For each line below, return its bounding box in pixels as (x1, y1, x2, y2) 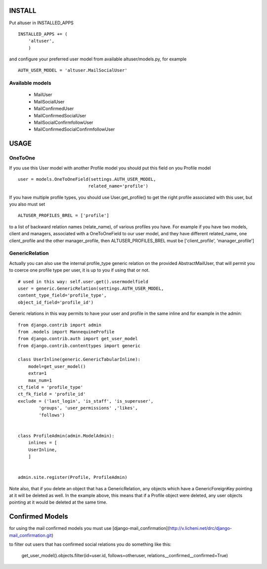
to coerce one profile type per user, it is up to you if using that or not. (9, 267, 150, 273)
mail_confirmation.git (9, 532, 52, 538)
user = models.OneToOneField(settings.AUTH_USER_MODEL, (18, 176, 156, 182)
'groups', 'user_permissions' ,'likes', (39, 405, 138, 411)
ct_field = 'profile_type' (18, 384, 84, 390)
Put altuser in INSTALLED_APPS (9, 20, 74, 26)
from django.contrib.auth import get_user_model (18, 336, 138, 342)
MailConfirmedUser (34, 105, 74, 111)
